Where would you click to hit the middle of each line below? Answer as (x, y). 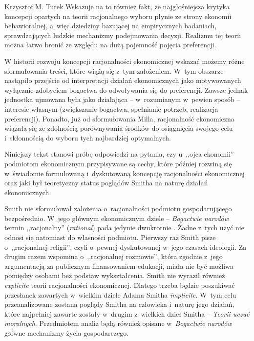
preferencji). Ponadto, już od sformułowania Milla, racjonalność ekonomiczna (119, 118)
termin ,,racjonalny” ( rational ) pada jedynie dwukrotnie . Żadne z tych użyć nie (124, 228)
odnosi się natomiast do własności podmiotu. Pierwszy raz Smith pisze (110, 237)
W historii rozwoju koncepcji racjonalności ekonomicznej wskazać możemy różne (125, 61)
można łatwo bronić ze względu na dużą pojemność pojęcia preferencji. (110, 45)
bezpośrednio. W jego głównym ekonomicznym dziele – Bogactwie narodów (117, 218)
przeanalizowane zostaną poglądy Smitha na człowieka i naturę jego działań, (119, 304)
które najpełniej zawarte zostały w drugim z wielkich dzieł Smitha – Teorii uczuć (127, 313)
